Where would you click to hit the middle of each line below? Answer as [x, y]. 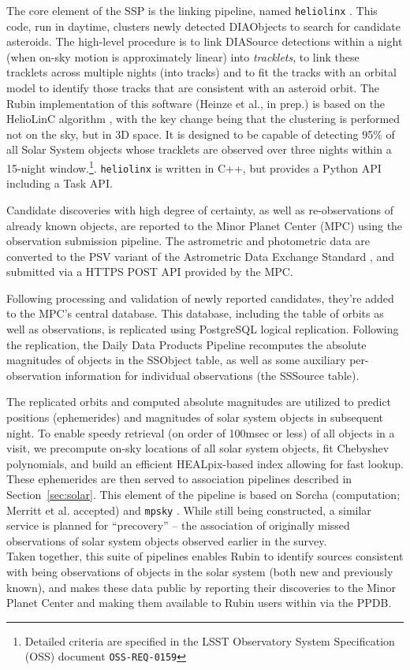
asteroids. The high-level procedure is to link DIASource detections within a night [205, 41]
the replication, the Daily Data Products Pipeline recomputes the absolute [186, 344]
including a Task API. [60, 183]
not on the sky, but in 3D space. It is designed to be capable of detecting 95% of [201, 134]
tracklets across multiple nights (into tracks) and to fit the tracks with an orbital [201, 72]
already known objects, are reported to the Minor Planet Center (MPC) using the [205, 225]
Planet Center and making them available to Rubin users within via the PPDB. [199, 603]
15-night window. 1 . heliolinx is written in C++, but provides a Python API [194, 167]
